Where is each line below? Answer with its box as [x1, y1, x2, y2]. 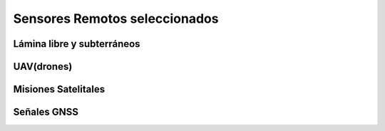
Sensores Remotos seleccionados [13, 11, 219, 26]
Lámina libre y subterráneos [13, 38, 140, 50]
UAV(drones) [13, 61, 73, 73]
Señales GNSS [13, 106, 78, 118]
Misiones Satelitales [13, 83, 106, 95]
